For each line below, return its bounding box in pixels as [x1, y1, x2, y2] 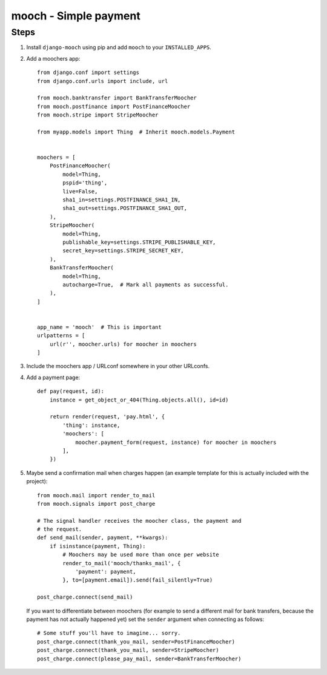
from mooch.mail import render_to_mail [37, 492, 156, 499]
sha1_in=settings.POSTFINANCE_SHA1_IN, [62, 196, 181, 203]
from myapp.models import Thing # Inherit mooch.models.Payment [37, 128, 236, 135]
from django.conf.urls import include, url [37, 78, 168, 84]
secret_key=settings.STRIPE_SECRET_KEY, [62, 247, 184, 254]
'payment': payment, [75, 568, 136, 576]
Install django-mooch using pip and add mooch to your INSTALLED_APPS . [26, 44, 212, 51]
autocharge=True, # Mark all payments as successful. [62, 281, 229, 288]
